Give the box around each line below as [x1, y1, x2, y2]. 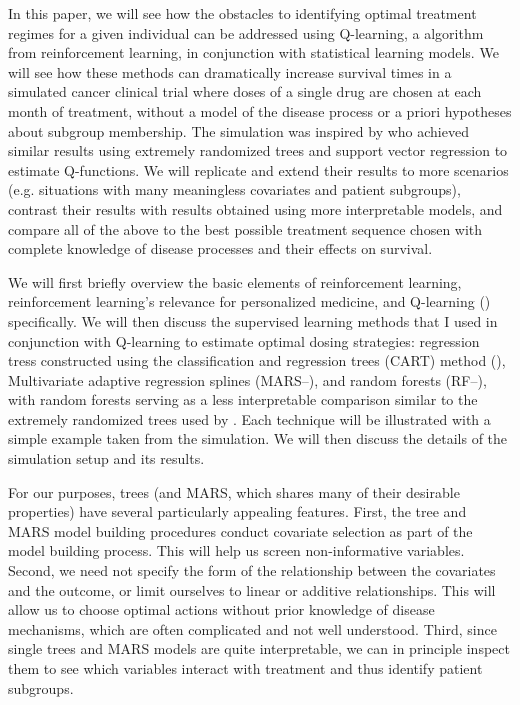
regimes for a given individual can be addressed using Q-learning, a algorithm [8, 22, 484, 43]
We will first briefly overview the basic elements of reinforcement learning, [8, 271, 462, 292]
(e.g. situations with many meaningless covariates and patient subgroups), [8, 179, 461, 200]
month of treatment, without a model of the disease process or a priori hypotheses [8, 100, 512, 121]
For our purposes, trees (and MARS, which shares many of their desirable [8, 481, 460, 502]
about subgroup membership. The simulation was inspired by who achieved [8, 120, 469, 141]
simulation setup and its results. [8, 448, 205, 469]
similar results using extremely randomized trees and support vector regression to [8, 140, 508, 161]
